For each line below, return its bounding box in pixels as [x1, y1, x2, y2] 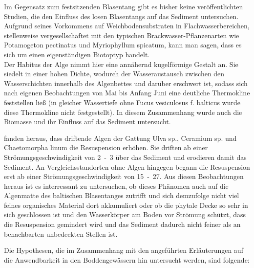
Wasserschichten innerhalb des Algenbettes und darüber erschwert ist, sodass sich [4, 78, 248, 88]
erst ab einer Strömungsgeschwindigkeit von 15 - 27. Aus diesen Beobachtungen [4, 171, 244, 181]
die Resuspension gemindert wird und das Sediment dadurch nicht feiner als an [4, 219, 241, 229]
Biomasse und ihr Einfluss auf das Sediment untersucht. [4, 116, 171, 127]
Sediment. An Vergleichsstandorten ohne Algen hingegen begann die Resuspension [4, 161, 250, 172]
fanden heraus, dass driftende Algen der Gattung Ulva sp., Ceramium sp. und [4, 133, 237, 143]
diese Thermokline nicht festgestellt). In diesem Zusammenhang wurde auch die [4, 107, 242, 117]
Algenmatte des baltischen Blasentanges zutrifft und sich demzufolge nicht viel [4, 190, 239, 201]
